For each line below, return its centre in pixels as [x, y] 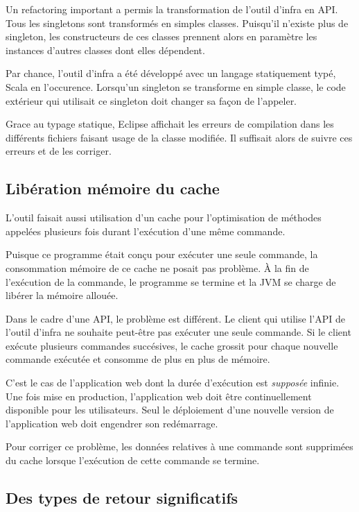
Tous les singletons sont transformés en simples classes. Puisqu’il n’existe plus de [177, 23]
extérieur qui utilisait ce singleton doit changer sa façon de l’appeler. [151, 100]
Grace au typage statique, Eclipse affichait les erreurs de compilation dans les [170, 124]
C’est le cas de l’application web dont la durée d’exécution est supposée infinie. [173, 383]
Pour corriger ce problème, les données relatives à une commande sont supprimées [179, 446]
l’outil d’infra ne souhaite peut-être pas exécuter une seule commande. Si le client [178, 332]
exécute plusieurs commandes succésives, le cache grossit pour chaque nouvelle [172, 345]
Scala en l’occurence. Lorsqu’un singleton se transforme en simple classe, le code [176, 86]
